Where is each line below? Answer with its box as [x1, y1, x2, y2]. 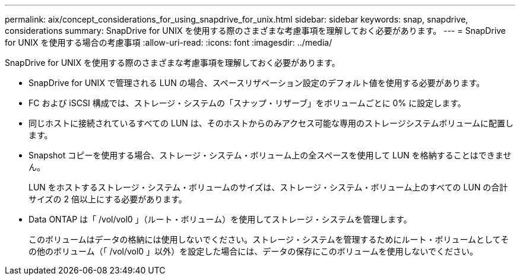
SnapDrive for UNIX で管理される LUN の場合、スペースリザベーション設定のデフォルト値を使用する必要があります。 [28, 78, 485, 88]
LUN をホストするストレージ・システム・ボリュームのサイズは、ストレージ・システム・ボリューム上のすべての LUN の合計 [28, 182, 508, 192]
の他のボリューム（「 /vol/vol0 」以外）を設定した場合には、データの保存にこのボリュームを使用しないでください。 [28, 246, 478, 256]
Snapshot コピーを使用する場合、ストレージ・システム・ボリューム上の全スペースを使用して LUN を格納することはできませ [28, 150, 512, 160]
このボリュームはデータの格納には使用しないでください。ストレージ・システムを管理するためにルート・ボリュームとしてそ [28, 234, 509, 244]
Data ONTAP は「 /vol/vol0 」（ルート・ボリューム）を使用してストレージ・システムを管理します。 [28, 214, 412, 224]
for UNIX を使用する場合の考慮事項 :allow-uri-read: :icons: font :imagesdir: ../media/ [5, 37, 332, 47]
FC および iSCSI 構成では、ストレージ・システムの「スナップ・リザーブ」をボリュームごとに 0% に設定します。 [28, 98, 466, 108]
